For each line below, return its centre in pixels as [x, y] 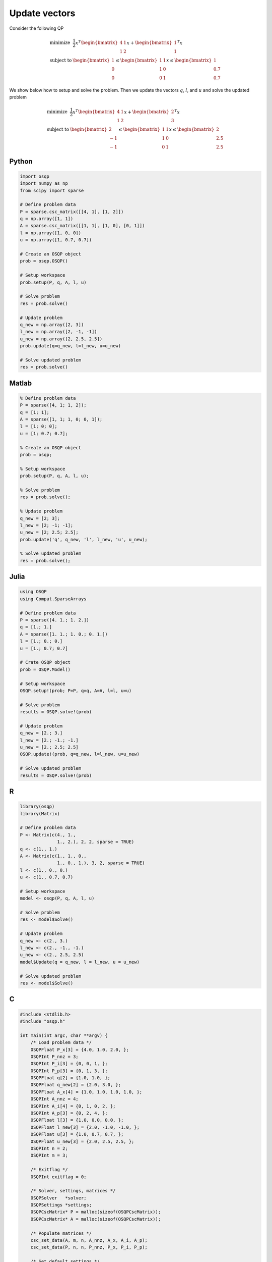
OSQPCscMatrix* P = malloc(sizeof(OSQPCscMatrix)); [96, 1212]
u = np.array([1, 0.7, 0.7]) [56, 240]
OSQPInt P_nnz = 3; [55, 1057]
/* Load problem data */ [61, 1043]
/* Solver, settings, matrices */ [73, 1191]
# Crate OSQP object [45, 662]
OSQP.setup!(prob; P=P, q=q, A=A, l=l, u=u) [76, 691]
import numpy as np [44, 183]
